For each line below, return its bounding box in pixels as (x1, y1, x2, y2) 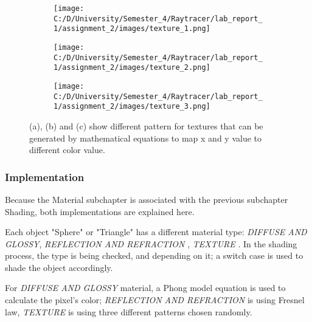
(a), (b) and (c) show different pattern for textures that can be (29, 119, 263, 132)
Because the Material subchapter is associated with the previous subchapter (5, 193, 288, 205)
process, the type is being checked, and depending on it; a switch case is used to (5, 249, 303, 262)
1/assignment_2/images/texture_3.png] (54, 102, 210, 111)
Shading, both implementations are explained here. (5, 205, 195, 218)
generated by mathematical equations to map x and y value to (29, 131, 262, 144)
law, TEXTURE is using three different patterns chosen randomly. (5, 305, 252, 318)
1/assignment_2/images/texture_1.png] (54, 24, 210, 33)
